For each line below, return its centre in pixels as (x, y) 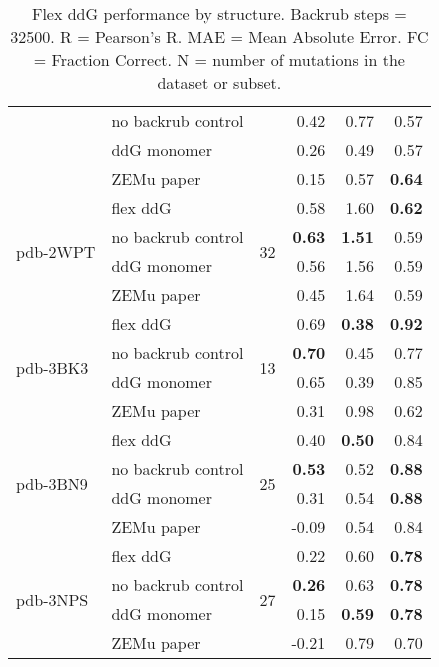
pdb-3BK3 (52, 367)
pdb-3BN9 (52, 483)
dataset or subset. (219, 82)
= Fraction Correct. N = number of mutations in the (219, 59)
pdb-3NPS (52, 599)
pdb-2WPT (56, 251)
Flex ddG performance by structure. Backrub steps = (219, 13)
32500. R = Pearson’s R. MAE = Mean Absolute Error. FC (219, 36)
